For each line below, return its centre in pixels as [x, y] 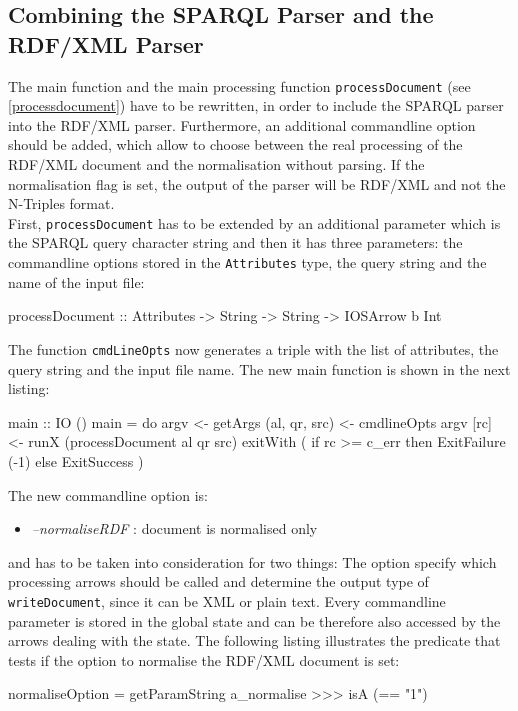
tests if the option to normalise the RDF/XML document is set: [204, 659]
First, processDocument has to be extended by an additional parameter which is [254, 222]
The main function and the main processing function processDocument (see [239, 85]
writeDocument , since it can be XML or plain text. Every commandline [227, 600]
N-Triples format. [61, 203]
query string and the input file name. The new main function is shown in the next [259, 368]
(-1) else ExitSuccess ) [76, 460]
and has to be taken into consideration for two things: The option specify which [252, 561]
